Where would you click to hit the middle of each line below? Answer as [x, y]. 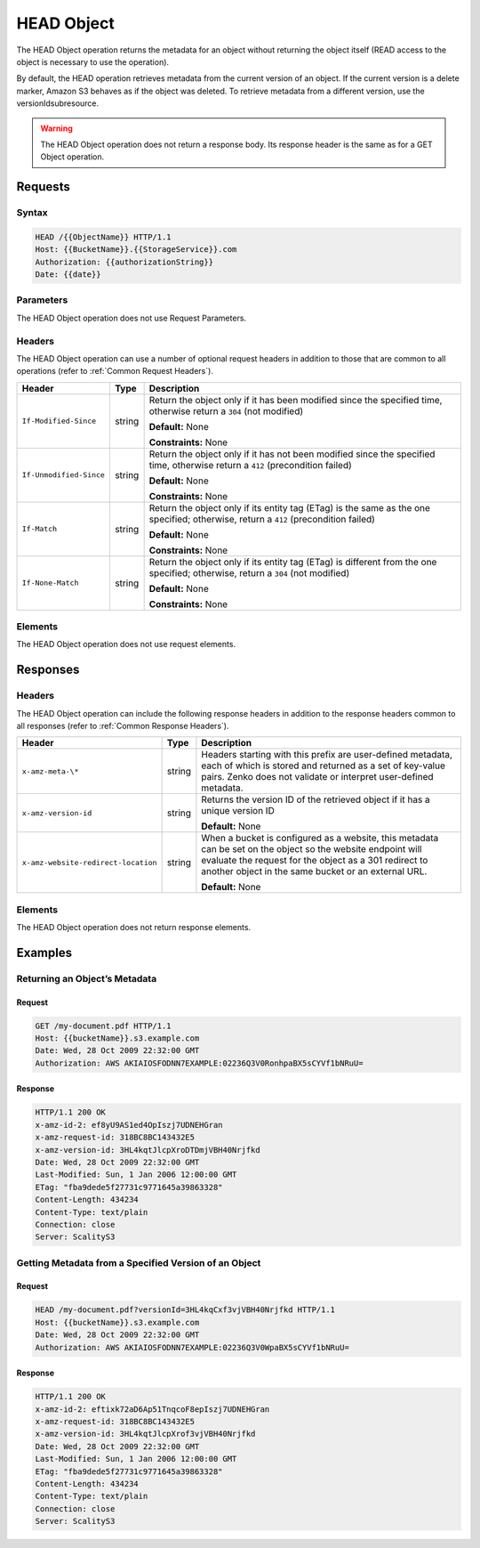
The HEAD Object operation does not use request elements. [126, 644]
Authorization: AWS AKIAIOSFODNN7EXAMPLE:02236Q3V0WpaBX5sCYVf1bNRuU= [192, 1347]
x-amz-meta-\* [50, 771]
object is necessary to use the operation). [92, 61]
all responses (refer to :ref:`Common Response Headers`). [123, 725]
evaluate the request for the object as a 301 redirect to [315, 861]
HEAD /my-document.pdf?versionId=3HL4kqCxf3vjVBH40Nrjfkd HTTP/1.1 [185, 1310]
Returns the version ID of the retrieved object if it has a [316, 799]
